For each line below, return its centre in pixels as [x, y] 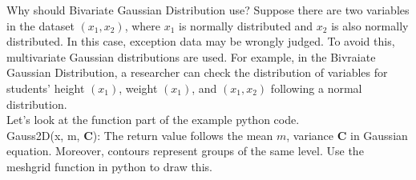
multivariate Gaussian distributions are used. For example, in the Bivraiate [191, 56]
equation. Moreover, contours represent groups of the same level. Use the [185, 151]
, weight [138, 88]
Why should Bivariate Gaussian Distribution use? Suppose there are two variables [208, 10]
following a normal [316, 88]
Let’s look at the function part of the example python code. [153, 120]
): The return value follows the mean [183, 135]
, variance [310, 135]
